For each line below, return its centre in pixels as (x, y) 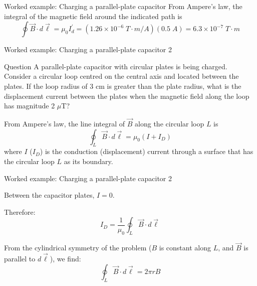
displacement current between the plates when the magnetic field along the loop (127, 96)
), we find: (65, 259)
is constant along (185, 248)
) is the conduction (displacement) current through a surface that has (147, 151)
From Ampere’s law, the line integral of (65, 123)
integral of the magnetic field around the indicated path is (93, 16)
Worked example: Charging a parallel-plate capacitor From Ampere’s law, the (123, 6)
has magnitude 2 (30, 106)
